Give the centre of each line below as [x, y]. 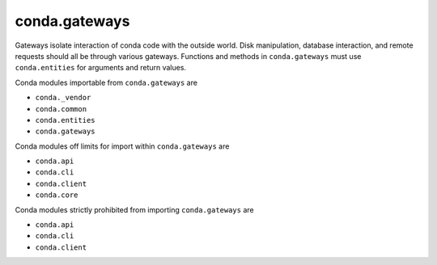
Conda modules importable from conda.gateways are [106, 82]
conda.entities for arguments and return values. [100, 68]
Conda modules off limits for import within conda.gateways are [122, 146]
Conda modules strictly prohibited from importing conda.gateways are [134, 209]
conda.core [57, 195]
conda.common [61, 109]
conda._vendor [63, 98]
